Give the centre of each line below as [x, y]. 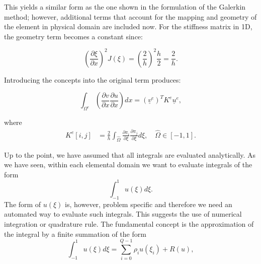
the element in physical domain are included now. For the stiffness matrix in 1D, [128, 26]
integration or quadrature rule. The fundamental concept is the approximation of [129, 223]
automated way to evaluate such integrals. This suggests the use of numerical [123, 214]
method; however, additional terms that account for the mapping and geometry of [130, 16]
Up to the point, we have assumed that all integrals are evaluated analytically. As [130, 154]
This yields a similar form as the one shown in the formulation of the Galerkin [125, 7]
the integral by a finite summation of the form [75, 234]
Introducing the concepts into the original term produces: [93, 79]
